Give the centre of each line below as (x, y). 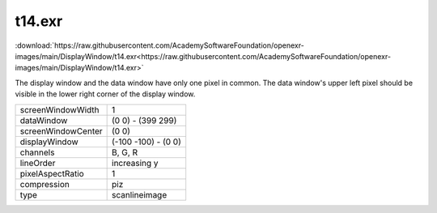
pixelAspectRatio (52, 173)
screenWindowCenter (61, 131)
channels (37, 152)
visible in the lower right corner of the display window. (105, 94)
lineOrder (38, 163)
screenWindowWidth (60, 109)
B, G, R (125, 152)
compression (45, 184)
